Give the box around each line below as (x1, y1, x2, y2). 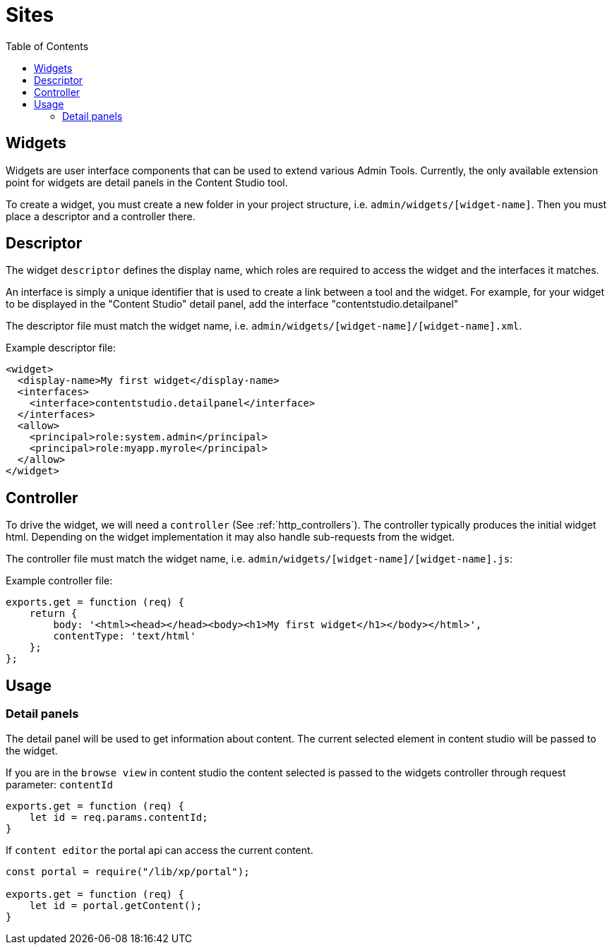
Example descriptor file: (6, 342, 116, 354)
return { (29, 608, 78, 620)
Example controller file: (6, 575, 113, 587)
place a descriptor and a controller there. (6, 210, 196, 222)
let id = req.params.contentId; (29, 811, 208, 823)
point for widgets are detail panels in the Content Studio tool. (6, 176, 288, 188)
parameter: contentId (6, 778, 113, 790)
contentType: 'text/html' (53, 630, 196, 642)
